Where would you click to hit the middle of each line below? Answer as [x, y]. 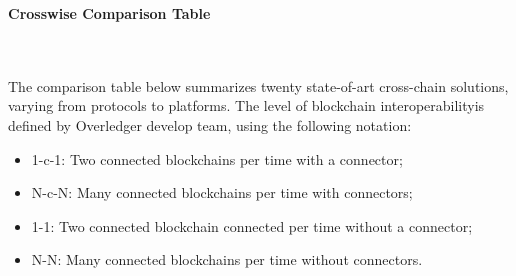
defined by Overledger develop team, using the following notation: [210, 124]
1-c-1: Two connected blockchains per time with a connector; [217, 158]
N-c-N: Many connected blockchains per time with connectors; [222, 192]
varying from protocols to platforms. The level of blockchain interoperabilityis [246, 105]
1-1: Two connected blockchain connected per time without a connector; [252, 225]
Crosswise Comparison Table [109, 13]
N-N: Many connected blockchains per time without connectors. [227, 259]
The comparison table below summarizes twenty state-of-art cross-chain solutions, [258, 85]
